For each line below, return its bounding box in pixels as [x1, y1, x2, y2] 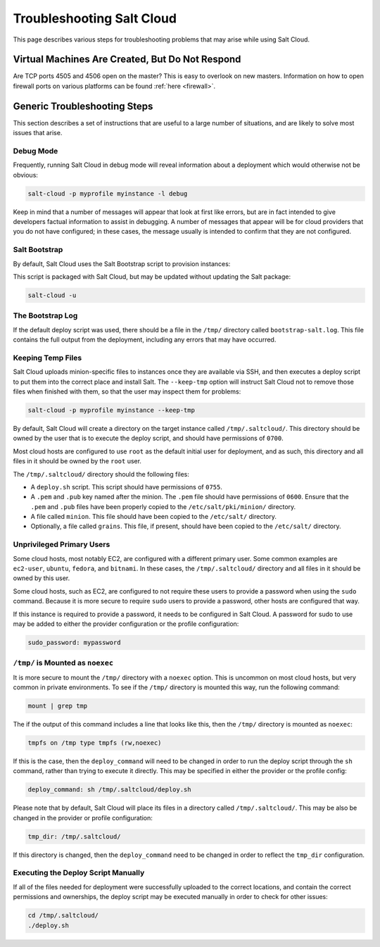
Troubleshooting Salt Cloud [13, 11, 177, 26]
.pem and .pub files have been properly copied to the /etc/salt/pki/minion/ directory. [30, 502, 296, 510]
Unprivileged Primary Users [13, 539, 110, 549]
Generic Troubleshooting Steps [13, 100, 153, 112]
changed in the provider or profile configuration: [13, 813, 153, 822]
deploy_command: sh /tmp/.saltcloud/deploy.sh [27, 786, 191, 794]
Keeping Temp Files [13, 353, 82, 363]
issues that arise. [13, 129, 63, 137]
